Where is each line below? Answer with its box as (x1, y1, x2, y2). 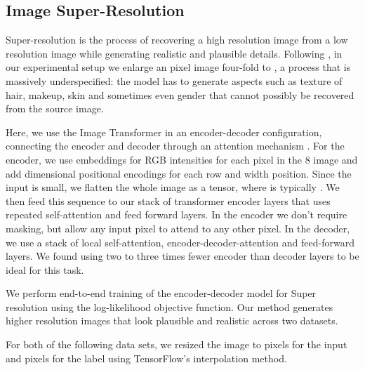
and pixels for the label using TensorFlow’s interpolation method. (6, 350, 287, 365)
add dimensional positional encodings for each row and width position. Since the (6, 166, 352, 180)
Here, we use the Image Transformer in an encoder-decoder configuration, (6, 124, 322, 139)
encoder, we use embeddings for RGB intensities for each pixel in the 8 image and (6, 152, 358, 166)
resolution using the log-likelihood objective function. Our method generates (6, 299, 333, 314)
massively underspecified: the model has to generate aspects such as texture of (6, 73, 343, 88)
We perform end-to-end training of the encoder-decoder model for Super (6, 286, 317, 300)
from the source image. (6, 101, 104, 116)
